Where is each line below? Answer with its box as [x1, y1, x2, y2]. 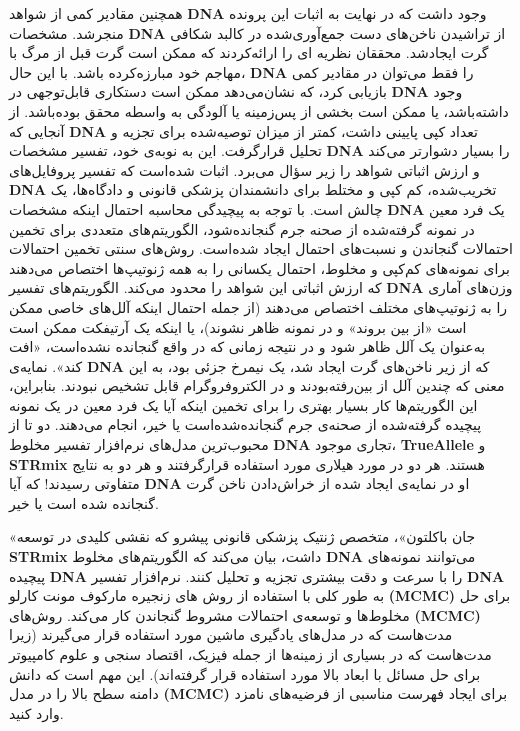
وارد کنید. [9, 702, 64, 723]
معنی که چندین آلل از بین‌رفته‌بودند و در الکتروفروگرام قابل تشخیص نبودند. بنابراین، [9, 375, 505, 396]
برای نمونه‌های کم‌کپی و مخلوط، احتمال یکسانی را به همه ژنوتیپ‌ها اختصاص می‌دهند [9, 257, 510, 278]
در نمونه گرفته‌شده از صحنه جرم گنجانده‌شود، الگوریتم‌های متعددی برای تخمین [9, 218, 475, 239]
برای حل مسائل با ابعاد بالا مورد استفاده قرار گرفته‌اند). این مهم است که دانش [9, 663, 481, 684]
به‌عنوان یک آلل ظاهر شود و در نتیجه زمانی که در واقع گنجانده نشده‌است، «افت [9, 336, 486, 357]
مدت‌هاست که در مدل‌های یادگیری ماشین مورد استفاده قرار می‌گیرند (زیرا [9, 624, 453, 645]
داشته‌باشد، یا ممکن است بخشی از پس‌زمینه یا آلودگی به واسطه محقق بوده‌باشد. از [9, 100, 509, 121]
